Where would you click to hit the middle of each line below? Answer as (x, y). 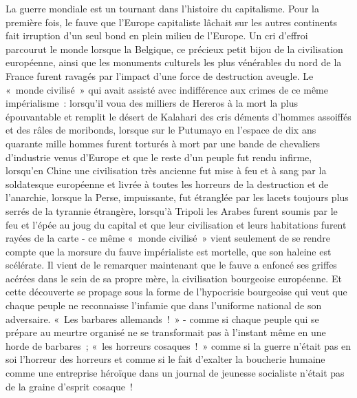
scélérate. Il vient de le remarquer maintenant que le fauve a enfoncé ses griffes (171, 265)
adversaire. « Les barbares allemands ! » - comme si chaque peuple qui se (162, 318)
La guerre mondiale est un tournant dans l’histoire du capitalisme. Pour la (162, 8)
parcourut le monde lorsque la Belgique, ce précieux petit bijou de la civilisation (174, 49)
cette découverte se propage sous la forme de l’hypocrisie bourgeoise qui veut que (176, 292)
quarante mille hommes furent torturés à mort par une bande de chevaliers (163, 143)
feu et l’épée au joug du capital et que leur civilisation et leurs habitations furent (176, 224)
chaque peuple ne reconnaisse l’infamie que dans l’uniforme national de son (164, 305)
